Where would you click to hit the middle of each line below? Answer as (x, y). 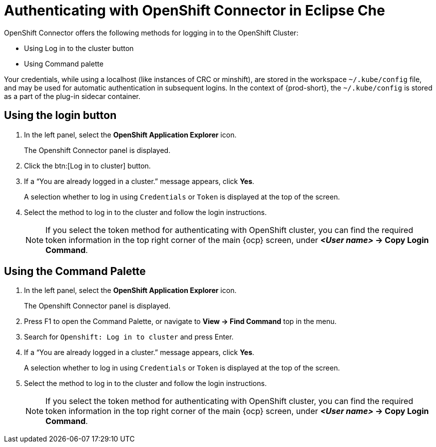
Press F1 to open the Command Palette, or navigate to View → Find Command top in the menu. (180, 321)
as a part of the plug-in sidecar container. (72, 96)
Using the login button (60, 115)
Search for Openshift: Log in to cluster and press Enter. (129, 337)
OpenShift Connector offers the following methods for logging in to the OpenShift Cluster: (151, 32)
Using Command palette (64, 63)
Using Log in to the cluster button (79, 48)
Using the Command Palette (75, 271)
